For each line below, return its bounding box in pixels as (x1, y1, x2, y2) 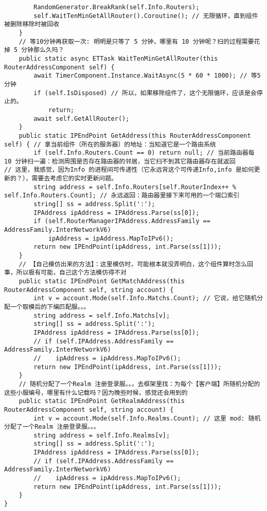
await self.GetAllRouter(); (33, 115, 130, 122)
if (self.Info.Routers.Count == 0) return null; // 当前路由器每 (33, 149, 255, 157)
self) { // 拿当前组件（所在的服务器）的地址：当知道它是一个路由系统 (4, 140, 216, 148)
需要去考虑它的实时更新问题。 (31, 175, 117, 182)
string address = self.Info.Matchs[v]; (33, 312, 170, 319)
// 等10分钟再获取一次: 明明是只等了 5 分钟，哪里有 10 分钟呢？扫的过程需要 (19, 38, 254, 45)
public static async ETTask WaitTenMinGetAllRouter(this (19, 54, 218, 62)
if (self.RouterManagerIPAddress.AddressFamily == (33, 217, 210, 225)
